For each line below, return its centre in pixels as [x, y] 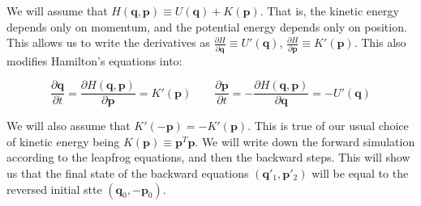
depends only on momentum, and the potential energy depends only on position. [207, 26]
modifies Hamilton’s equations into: [95, 60]
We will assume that [57, 11]
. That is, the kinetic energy [329, 11]
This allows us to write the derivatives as [108, 42]
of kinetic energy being [63, 141]
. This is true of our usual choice [328, 126]
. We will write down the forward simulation [305, 141]
